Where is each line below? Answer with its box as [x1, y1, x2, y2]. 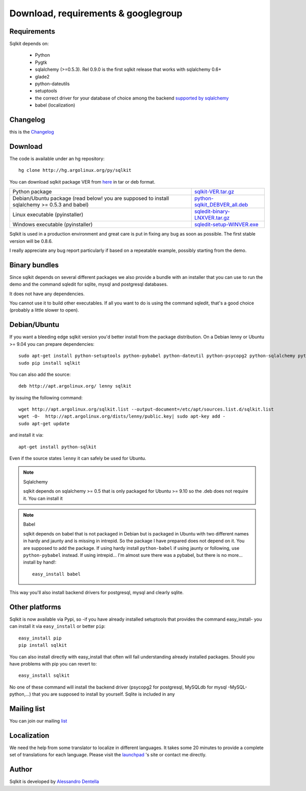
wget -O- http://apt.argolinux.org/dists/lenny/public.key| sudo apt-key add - [18, 414, 226, 419]
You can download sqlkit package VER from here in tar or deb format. [9, 178, 156, 185]
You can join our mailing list [9, 718, 67, 724]
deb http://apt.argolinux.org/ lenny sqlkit [18, 383, 132, 389]
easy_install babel [32, 571, 81, 577]
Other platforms [9, 602, 61, 611]
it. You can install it [23, 495, 63, 501]
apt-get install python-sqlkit [18, 444, 97, 450]
